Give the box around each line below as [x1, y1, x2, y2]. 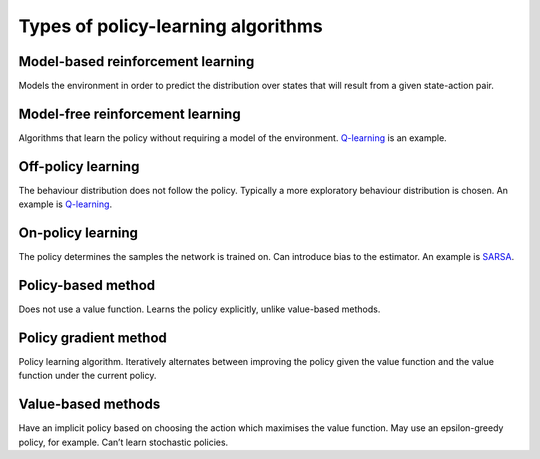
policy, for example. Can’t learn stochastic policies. [18, 436, 229, 448]
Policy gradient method [18, 329, 167, 346]
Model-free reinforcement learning [18, 105, 241, 122]
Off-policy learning [18, 158, 140, 175]
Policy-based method [18, 276, 156, 294]
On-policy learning [18, 225, 139, 242]
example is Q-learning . [18, 198, 113, 210]
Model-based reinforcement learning [18, 53, 255, 70]
